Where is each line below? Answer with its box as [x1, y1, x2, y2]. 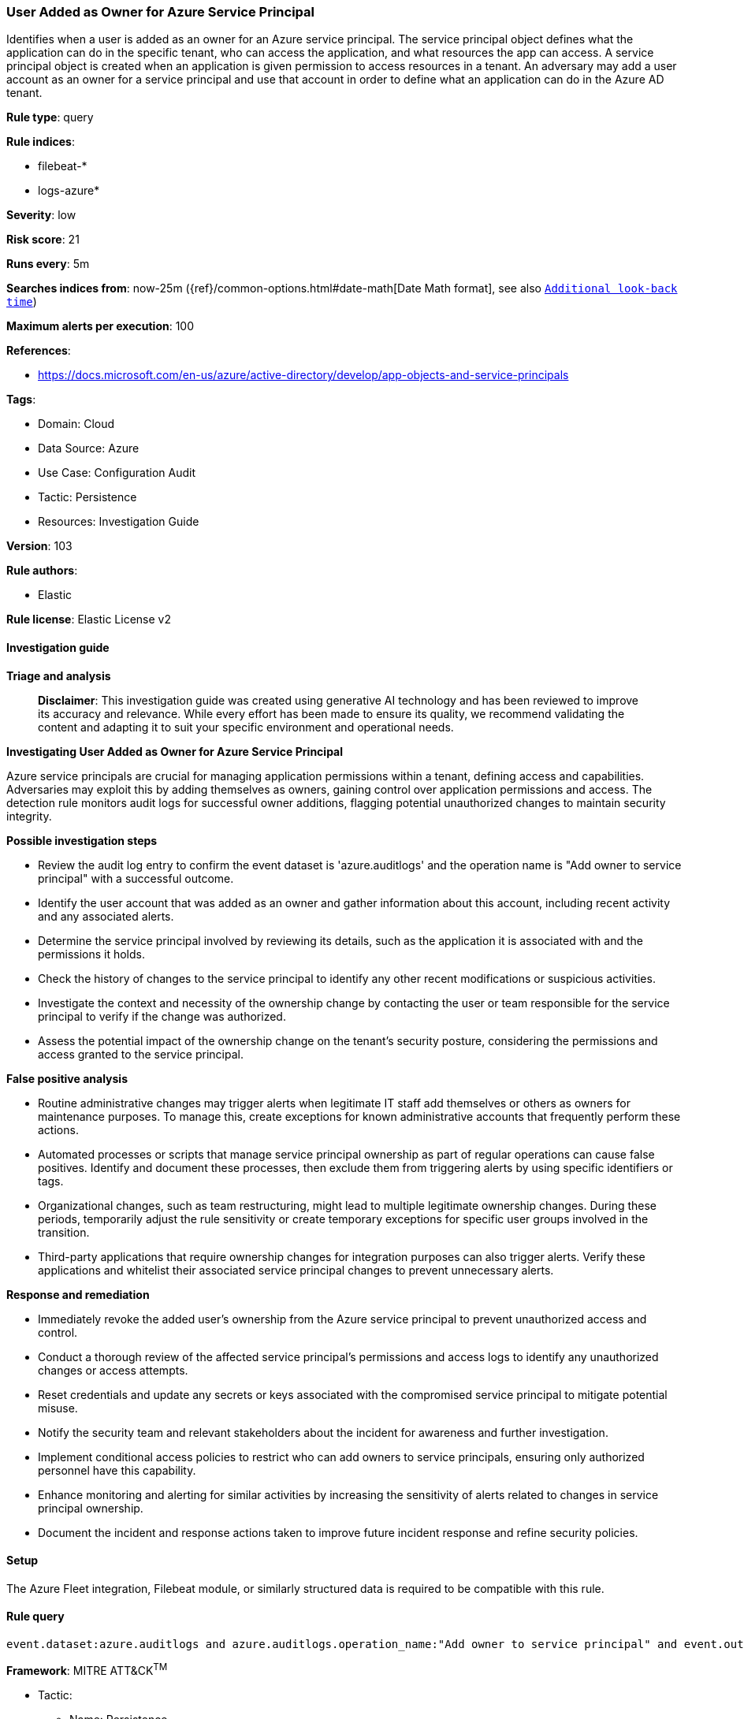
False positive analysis [6, 1071, 128, 1085]
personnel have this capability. [38, 1463, 196, 1477]
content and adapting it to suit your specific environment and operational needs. [38, 720, 454, 734]
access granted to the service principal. [38, 1047, 244, 1061]
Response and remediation [6, 1287, 150, 1301]
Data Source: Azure [38, 441, 139, 456]
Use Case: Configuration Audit [38, 466, 196, 480]
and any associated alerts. [38, 909, 174, 923]
